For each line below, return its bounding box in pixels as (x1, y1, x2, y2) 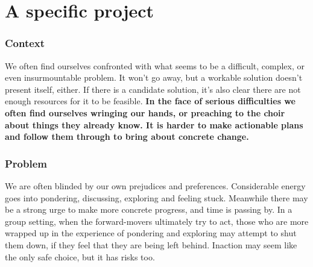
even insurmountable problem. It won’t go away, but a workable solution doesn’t (5, 71, 303, 84)
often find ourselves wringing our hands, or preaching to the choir (5, 106, 285, 119)
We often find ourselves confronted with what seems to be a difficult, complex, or (5, 59, 305, 72)
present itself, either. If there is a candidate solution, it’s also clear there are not (5, 83, 301, 95)
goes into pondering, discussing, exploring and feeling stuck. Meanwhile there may (5, 191, 308, 204)
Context (5, 36, 45, 51)
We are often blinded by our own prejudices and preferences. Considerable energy (5, 179, 306, 192)
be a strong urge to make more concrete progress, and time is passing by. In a (5, 203, 292, 216)
